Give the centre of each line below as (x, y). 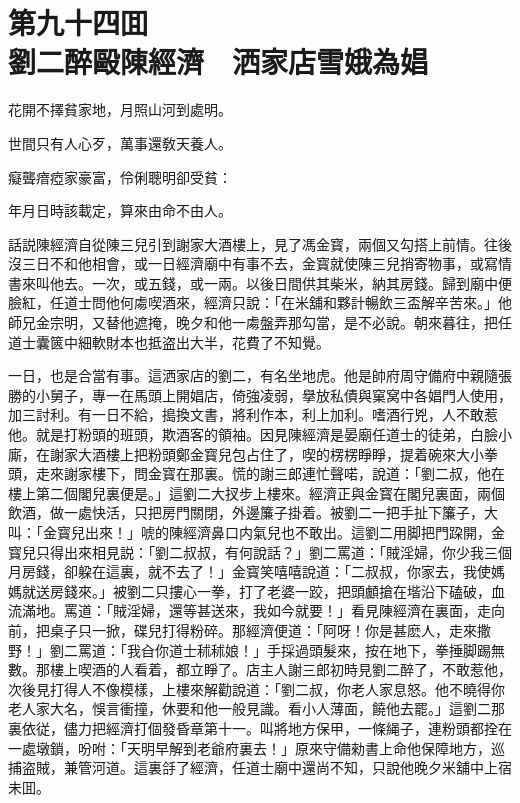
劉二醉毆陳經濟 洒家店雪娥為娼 (218, 61)
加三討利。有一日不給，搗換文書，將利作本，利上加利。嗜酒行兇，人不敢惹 (253, 414)
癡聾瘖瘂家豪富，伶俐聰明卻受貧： (120, 176)
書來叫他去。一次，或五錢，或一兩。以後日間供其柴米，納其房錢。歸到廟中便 (260, 282)
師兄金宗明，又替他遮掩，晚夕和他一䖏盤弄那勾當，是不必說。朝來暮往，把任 (260, 322)
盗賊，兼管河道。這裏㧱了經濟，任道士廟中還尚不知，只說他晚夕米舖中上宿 (266, 767)
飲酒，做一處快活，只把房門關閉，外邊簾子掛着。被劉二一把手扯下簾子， (246, 512)
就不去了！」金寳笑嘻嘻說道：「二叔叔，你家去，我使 (319, 571)
